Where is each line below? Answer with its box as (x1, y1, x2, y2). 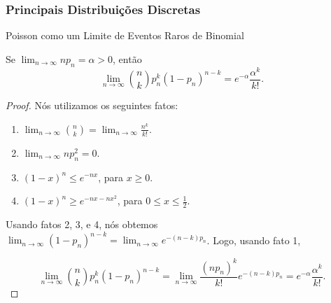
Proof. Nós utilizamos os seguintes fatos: (6, 98, 178, 113)
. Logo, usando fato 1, (206, 232, 301, 247)
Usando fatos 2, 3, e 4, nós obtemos (6, 216, 158, 231)
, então (113, 51, 142, 66)
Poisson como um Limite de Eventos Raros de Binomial (6, 28, 244, 43)
